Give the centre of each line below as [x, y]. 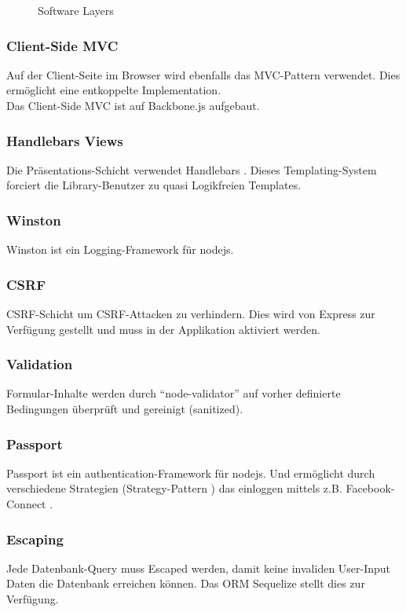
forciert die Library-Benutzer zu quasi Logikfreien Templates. [154, 185]
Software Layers [76, 10]
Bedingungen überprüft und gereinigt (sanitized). [125, 409]
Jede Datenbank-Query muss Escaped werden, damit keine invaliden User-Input [199, 568]
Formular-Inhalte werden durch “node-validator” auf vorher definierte [174, 393]
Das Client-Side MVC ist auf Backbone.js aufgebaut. [133, 105]
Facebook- [370, 488]
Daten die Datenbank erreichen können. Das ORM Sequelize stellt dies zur [186, 583]
